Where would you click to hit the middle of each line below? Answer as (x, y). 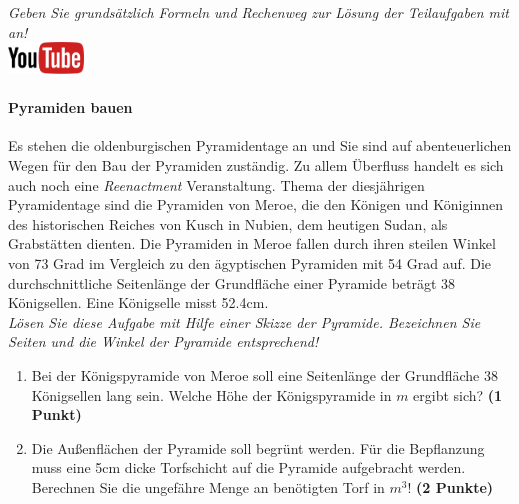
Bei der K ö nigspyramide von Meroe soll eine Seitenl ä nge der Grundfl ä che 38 (264, 374)
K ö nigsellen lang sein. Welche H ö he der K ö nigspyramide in (211, 394)
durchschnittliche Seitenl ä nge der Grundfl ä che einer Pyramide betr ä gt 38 (232, 282)
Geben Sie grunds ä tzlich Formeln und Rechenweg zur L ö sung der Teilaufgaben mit (258, 12)
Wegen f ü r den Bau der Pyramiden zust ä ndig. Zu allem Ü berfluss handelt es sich (256, 164)
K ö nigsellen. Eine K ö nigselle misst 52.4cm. (138, 302)
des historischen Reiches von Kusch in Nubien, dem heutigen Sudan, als (228, 223)
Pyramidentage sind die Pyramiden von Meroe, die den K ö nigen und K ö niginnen (255, 204)
